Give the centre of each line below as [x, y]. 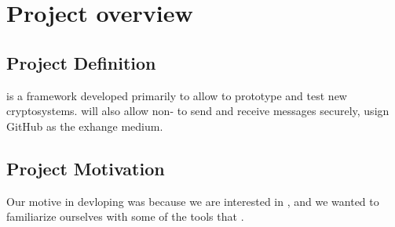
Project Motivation [86, 168]
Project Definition [81, 62]
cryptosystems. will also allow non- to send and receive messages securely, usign [198, 111]
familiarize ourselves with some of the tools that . [125, 216]
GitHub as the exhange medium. [85, 126]
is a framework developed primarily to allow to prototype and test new [177, 95]
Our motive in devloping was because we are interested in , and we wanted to [193, 201]
